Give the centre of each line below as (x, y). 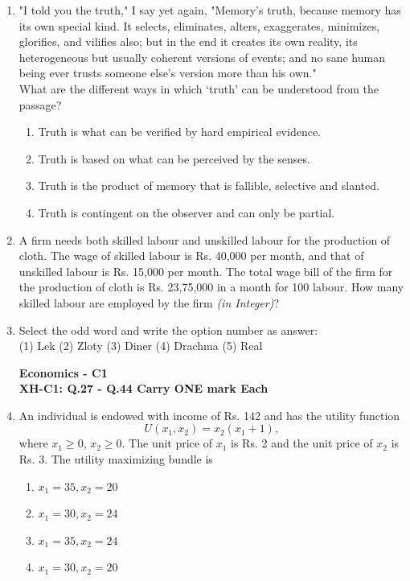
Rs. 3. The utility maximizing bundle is (116, 459)
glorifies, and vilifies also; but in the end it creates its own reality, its (188, 41)
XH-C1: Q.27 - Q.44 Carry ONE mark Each (143, 388)
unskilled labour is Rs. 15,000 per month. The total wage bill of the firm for (206, 271)
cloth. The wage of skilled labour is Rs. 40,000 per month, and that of (191, 255)
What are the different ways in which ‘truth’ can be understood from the (199, 88)
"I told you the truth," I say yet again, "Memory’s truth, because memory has (210, 10)
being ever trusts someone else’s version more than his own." (168, 73)
